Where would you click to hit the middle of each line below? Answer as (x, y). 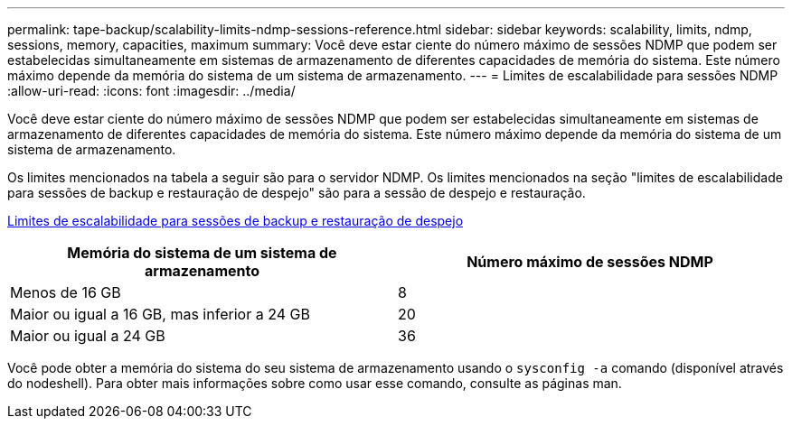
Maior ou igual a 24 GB (88, 336)
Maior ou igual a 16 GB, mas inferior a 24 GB (160, 314)
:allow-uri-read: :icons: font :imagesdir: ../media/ (151, 91)
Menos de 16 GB (66, 292)
